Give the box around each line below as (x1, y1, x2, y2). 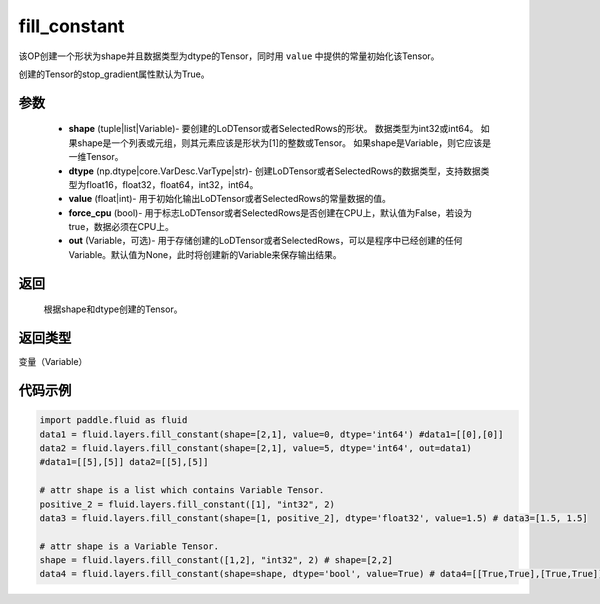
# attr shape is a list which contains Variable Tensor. (39, 485, 325, 496)
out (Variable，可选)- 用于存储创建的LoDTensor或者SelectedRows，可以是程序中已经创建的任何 (68, 235, 463, 247)
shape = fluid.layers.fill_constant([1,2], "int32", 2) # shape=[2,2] (39, 555, 394, 566)
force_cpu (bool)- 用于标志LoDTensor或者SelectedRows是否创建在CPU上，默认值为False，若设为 (68, 206, 472, 219)
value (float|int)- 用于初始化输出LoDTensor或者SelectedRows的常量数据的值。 (68, 193, 392, 205)
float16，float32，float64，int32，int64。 (85, 178, 259, 190)
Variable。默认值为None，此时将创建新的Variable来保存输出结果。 (68, 248, 342, 260)
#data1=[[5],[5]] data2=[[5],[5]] (39, 456, 209, 468)
